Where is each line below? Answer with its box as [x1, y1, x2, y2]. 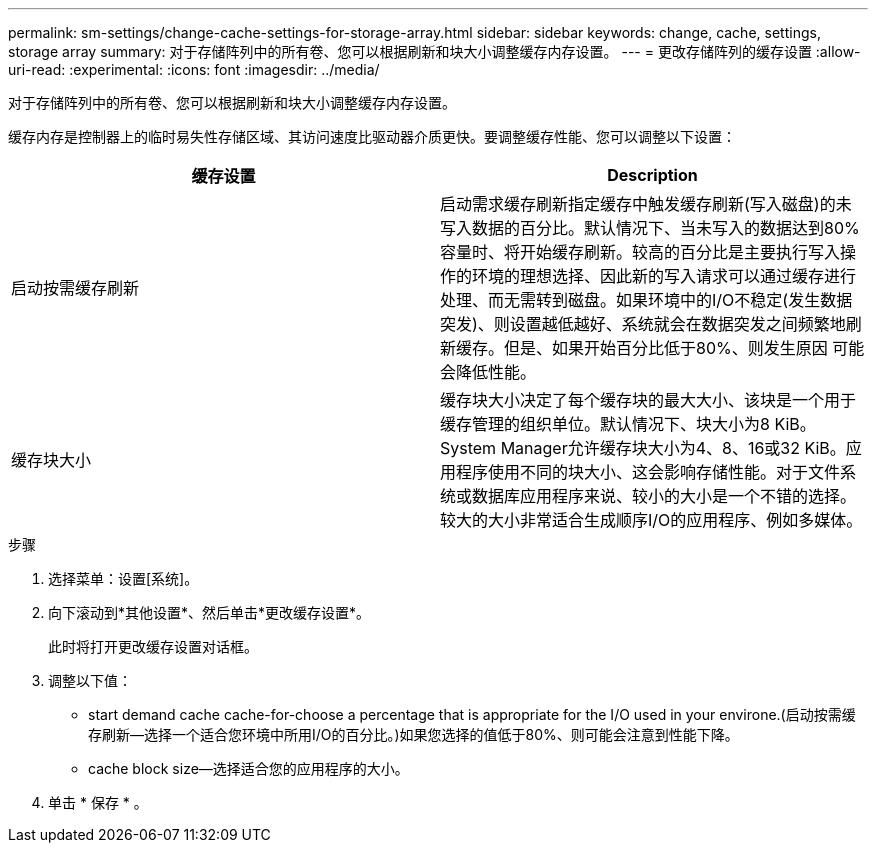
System [440, 438, 497, 458]
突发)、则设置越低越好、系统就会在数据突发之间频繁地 [440, 314, 846, 334]
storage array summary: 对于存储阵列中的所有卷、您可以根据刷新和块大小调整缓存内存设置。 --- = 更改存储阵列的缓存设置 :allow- [8, 43, 861, 60]
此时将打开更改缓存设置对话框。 [48, 638, 258, 655]
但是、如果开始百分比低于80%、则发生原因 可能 [504, 338, 865, 358]
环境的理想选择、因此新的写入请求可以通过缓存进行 [472, 266, 857, 286]
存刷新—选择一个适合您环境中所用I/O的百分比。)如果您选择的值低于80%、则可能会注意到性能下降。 [88, 726, 739, 743]
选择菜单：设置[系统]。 [48, 570, 199, 587]
